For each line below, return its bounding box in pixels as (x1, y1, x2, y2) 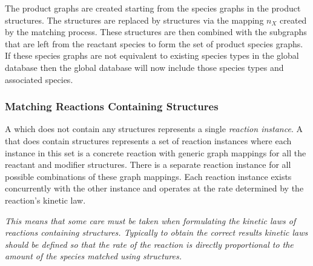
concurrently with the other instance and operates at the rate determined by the (5, 182, 304, 195)
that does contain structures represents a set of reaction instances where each (5, 134, 292, 147)
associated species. (5, 73, 73, 85)
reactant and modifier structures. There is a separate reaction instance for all (5, 158, 291, 171)
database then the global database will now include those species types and (5, 61, 284, 73)
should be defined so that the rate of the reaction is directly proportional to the (5, 238, 294, 250)
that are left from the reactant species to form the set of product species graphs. (5, 37, 303, 50)
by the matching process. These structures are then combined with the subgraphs (5, 25, 307, 38)
